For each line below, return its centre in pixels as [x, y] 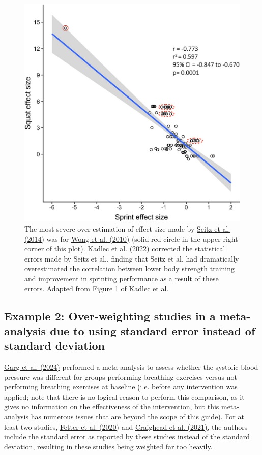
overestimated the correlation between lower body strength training [129, 268]
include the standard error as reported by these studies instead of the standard [127, 436]
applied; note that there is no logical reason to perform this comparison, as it [124, 396]
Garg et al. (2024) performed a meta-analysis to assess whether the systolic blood [131, 367]
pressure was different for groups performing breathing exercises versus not [121, 377]
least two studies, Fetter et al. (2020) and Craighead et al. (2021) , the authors [126, 426]
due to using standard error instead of [153, 330]
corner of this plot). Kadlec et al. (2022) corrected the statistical [125, 249]
